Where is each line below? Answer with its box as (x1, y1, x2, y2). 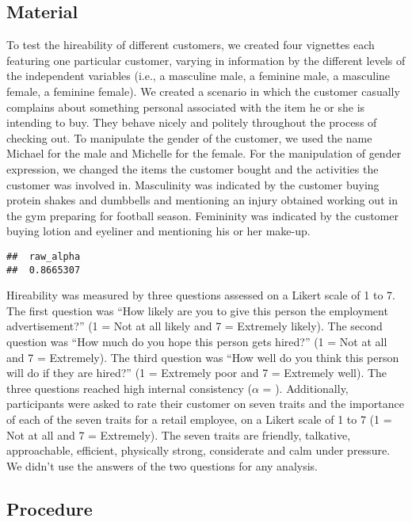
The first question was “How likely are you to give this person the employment (6, 302, 388, 318)
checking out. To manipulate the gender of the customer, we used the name (6, 129, 372, 146)
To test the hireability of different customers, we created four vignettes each (6, 36, 375, 53)
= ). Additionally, (262, 379, 349, 396)
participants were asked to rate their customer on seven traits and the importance (6, 395, 404, 412)
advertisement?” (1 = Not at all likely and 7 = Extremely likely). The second (6, 318, 383, 334)
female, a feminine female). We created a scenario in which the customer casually (6, 82, 400, 99)
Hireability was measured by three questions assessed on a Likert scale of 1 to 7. (6, 287, 395, 303)
